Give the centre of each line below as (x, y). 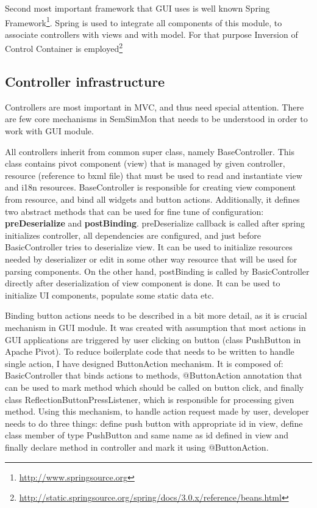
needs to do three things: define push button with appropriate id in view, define (154, 423)
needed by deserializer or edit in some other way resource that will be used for (151, 259)
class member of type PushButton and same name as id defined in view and (147, 435)
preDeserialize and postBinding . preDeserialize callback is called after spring (155, 223)
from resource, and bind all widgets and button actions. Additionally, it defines (152, 199)
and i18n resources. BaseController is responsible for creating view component (151, 187)
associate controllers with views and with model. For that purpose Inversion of (151, 34)
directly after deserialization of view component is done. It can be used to (143, 283)
